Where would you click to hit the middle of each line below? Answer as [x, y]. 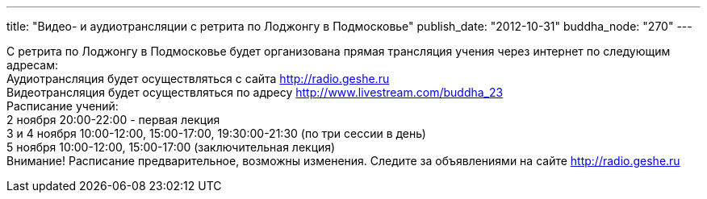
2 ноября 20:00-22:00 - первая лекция [113, 120]
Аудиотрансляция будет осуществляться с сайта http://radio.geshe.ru [198, 79]
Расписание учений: [63, 106]
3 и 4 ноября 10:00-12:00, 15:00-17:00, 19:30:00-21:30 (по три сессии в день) [216, 133]
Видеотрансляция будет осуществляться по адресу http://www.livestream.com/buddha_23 [255, 92]
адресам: [32, 65]
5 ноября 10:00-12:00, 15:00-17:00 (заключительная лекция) [171, 147]
